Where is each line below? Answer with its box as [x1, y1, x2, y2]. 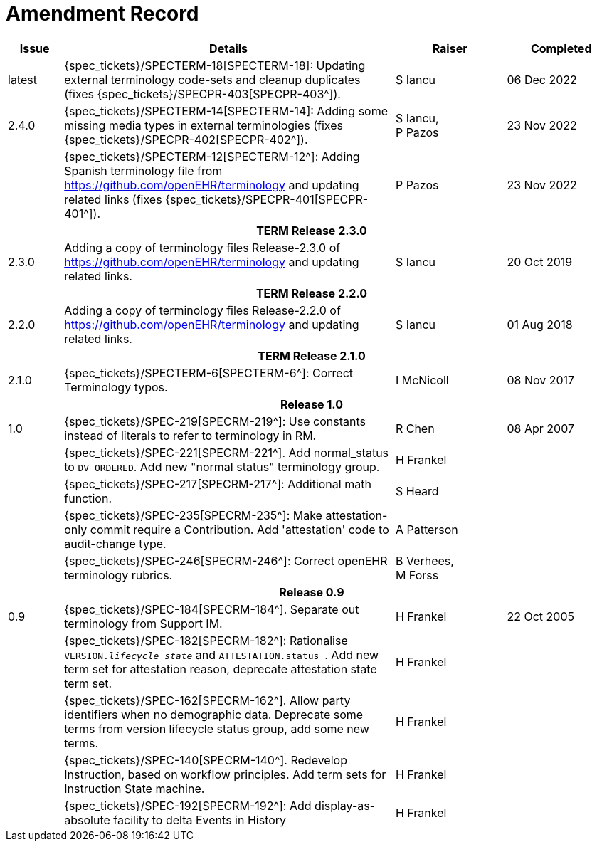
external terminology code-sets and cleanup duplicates [64, 72, 361, 87]
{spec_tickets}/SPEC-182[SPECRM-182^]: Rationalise [64, 633, 348, 648]
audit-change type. [64, 536, 167, 551]
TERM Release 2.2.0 [255, 285, 368, 300]
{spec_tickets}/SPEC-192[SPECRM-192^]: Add [64, 798, 312, 813]
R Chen [395, 421, 435, 436]
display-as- [315, 798, 376, 813]
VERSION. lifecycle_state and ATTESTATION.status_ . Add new [64, 647, 379, 662]
